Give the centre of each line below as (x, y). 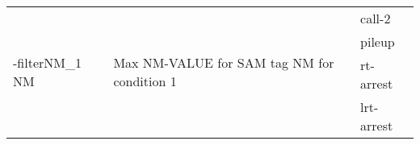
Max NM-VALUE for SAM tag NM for (224, 62)
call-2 (376, 18)
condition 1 (145, 81)
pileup (378, 41)
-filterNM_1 (47, 62)
